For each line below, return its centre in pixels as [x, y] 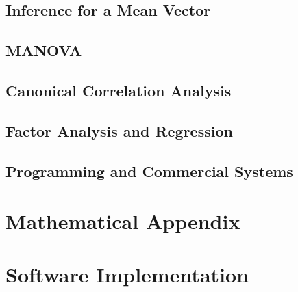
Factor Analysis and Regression [119, 130]
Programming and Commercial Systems [149, 171]
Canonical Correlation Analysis [119, 90]
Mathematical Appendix [123, 221]
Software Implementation [127, 275]
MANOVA [44, 50]
